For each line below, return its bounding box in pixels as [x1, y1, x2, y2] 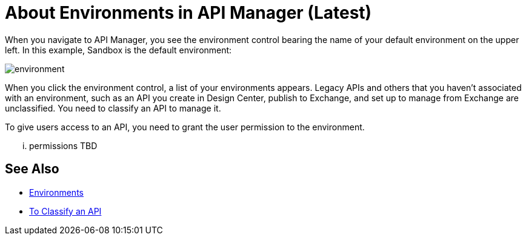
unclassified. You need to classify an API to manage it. [5, 102, 221, 113]
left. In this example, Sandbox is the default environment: [5, 44, 232, 55]
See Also [5, 161, 59, 177]
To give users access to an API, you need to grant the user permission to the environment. [5, 121, 365, 132]
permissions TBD [29, 140, 98, 151]
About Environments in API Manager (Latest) [5, 2, 372, 23]
